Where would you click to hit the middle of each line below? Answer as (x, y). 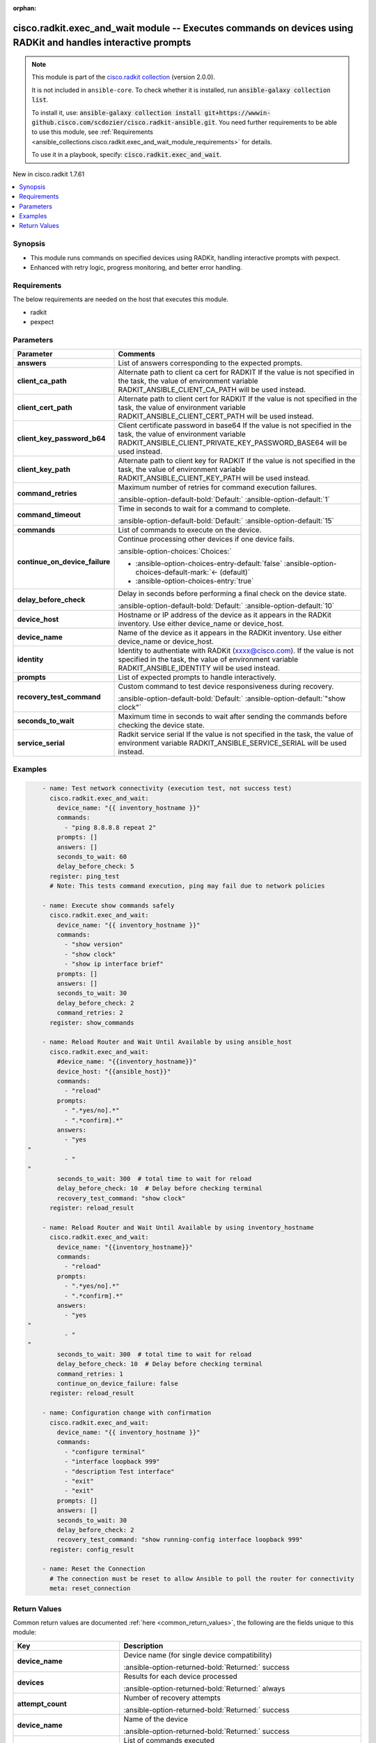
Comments (137, 354)
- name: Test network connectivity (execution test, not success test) (167, 789)
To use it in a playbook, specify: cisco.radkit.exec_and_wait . (127, 155)
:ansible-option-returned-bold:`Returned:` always (204, 1689)
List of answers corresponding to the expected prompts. (210, 363)
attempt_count (42, 1703)
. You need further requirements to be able (276, 122)
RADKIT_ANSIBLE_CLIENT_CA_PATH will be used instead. (212, 390)
